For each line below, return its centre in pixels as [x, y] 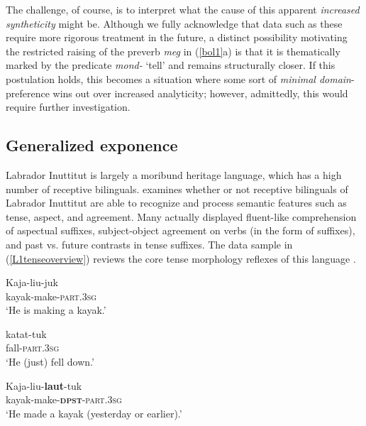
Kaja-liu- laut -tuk [44, 385]
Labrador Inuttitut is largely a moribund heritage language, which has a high [174, 174]
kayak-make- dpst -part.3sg [64, 399]
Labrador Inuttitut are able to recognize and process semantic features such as [176, 203]
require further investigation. [68, 107]
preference [28, 93]
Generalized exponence [92, 145]
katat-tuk [26, 333]
